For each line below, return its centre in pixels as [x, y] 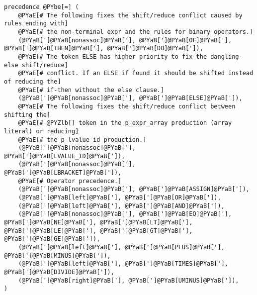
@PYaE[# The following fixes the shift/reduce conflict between [127, 106]
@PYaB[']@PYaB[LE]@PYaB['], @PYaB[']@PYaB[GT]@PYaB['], [98, 231]
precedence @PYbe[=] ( [42, 7]
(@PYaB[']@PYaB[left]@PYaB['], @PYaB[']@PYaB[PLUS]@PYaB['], [121, 247]
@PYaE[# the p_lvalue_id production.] [82, 140]
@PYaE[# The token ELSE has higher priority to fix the [113, 56]
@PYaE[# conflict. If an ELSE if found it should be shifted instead [136, 73]
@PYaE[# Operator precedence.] [70, 181]
